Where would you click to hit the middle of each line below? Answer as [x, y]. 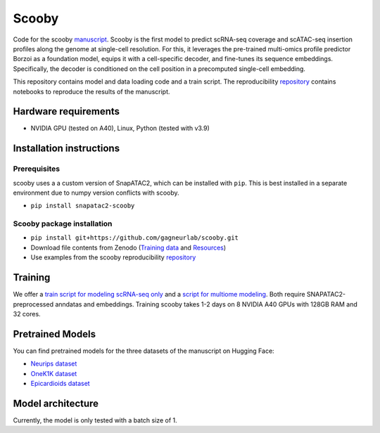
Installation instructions [66, 149]
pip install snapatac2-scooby [83, 206]
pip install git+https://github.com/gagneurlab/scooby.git [135, 238]
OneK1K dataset [54, 373]
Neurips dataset [54, 364]
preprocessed [33, 304]
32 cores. [27, 314]
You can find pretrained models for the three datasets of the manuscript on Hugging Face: [144, 351]
